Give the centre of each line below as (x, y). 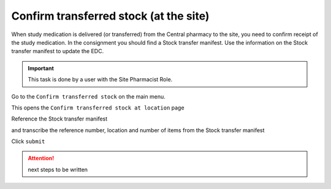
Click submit (28, 141)
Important (41, 68)
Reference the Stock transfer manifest (59, 119)
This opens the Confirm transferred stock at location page (98, 108)
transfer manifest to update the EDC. (58, 51)
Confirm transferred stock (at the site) (110, 16)
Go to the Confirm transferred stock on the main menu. (88, 96)
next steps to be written (58, 169)
